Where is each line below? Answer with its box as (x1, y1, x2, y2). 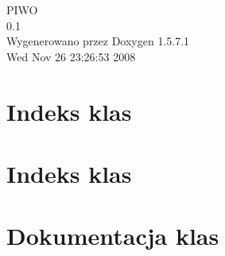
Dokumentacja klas (6, 219, 219, 252)
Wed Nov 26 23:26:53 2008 (6, 48, 136, 64)
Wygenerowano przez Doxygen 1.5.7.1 (6, 33, 190, 49)
